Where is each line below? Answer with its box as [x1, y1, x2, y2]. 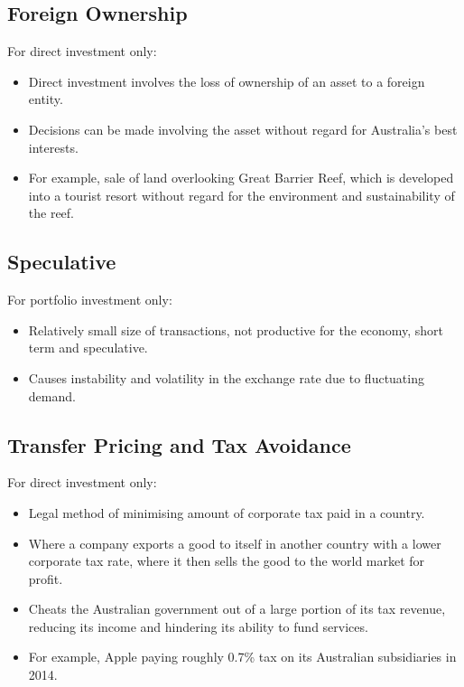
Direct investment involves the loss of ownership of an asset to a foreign [28, 71, 425, 90]
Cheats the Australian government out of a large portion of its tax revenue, [28, 599, 446, 618]
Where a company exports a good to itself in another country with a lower [28, 533, 441, 552]
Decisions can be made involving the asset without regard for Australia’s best [28, 119, 458, 138]
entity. [28, 89, 63, 108]
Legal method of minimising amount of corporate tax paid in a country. [28, 503, 425, 522]
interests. [28, 137, 79, 156]
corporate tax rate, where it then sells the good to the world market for [28, 551, 425, 570]
